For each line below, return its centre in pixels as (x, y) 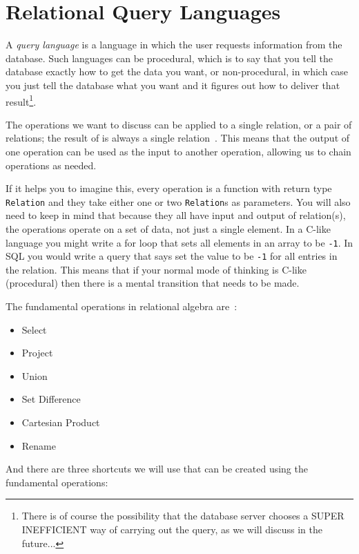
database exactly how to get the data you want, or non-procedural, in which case (177, 71)
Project (37, 353)
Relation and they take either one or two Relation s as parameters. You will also (178, 201)
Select (34, 329)
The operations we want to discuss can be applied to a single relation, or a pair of (179, 124)
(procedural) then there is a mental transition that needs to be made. (153, 283)
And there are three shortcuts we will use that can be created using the (157, 469)
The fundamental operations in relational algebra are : (122, 306)
